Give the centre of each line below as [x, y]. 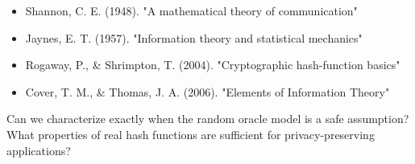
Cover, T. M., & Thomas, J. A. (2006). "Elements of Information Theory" [207, 91]
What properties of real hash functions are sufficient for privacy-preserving [191, 134]
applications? [39, 150]
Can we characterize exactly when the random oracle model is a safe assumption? [208, 119]
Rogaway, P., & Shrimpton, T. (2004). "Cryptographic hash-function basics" [213, 65]
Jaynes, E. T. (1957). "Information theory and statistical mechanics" [194, 37]
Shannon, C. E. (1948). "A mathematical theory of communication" [191, 10]
